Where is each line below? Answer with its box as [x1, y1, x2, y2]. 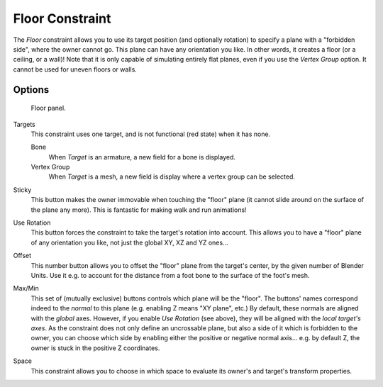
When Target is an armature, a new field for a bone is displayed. [48, 152, 236, 161]
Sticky [13, 185, 32, 194]
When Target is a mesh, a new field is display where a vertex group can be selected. [48, 172, 296, 181]
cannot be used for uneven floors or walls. [13, 64, 138, 74]
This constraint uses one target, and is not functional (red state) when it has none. [30, 130, 271, 138]
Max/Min [13, 284, 39, 293]
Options [13, 84, 50, 96]
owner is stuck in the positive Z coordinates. [30, 344, 160, 352]
